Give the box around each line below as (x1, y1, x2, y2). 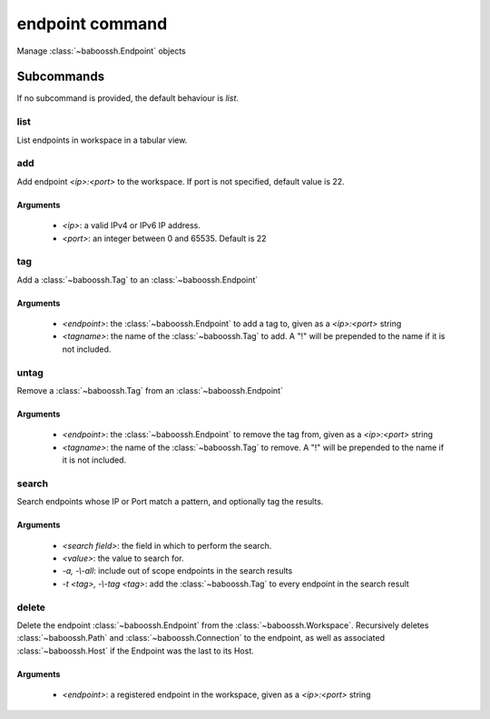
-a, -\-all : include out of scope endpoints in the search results (62, 565, 293, 576)
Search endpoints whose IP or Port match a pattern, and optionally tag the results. (16, 496, 324, 507)
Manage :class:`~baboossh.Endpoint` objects (16, 45, 186, 56)
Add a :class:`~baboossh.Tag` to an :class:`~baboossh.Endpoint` (16, 274, 259, 285)
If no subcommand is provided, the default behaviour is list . (16, 93, 240, 104)
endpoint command (16, 14, 168, 34)
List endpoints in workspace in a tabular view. (16, 135, 188, 145)
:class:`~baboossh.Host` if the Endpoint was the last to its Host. (16, 645, 254, 656)
